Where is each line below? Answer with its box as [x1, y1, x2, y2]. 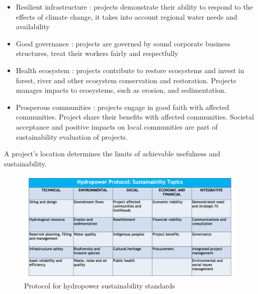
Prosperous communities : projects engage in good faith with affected [16, 101, 229, 112]
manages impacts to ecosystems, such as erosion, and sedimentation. [16, 85, 226, 95]
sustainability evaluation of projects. [16, 131, 128, 142]
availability [16, 21, 50, 32]
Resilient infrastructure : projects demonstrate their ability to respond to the [16, 2, 253, 12]
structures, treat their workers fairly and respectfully [16, 48, 179, 58]
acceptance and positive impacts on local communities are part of [16, 121, 218, 132]
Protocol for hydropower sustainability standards [24, 280, 175, 291]
